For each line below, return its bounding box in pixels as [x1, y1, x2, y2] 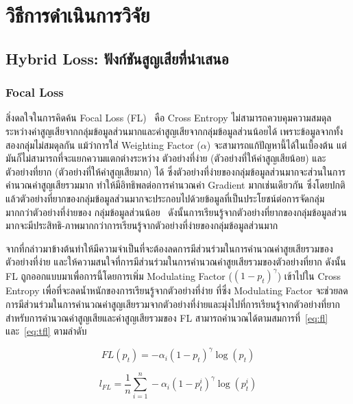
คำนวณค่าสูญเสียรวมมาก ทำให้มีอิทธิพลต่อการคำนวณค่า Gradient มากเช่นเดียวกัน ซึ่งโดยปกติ [5, 178, 345, 192]
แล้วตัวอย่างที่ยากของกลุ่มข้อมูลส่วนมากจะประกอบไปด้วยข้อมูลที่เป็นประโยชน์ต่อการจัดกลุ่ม [5, 191, 325, 205]
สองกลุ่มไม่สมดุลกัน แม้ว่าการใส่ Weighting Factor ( [5, 137, 201, 152]
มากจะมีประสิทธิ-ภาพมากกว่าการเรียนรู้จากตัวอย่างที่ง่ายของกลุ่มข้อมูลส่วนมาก [5, 218, 278, 233]
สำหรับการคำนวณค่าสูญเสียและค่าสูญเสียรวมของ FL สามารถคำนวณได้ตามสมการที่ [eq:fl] [5, 310, 328, 324]
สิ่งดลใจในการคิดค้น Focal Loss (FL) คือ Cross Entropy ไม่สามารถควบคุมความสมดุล [5, 110, 332, 125]
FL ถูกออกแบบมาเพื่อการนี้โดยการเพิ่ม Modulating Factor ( [5, 268, 232, 283]
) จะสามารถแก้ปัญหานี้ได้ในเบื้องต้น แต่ [206, 137, 347, 152]
